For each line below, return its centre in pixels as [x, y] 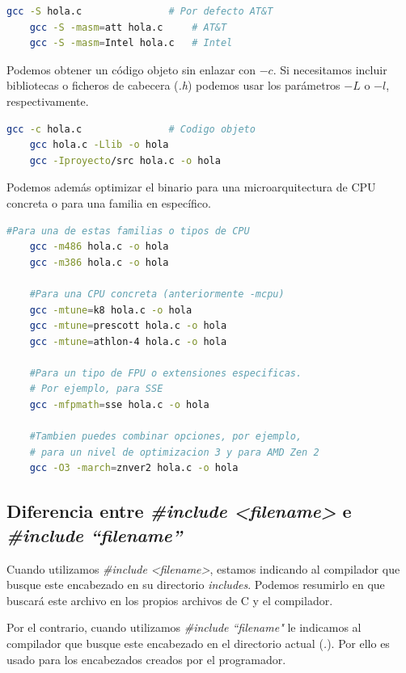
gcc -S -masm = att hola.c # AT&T [128, 27]
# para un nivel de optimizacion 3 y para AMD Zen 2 [174, 452]
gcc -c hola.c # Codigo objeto [131, 129]
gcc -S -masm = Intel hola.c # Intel [131, 43]
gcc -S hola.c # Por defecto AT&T [140, 11]
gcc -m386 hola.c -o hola [99, 262]
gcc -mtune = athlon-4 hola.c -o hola [128, 341]
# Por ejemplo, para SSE [96, 389]
